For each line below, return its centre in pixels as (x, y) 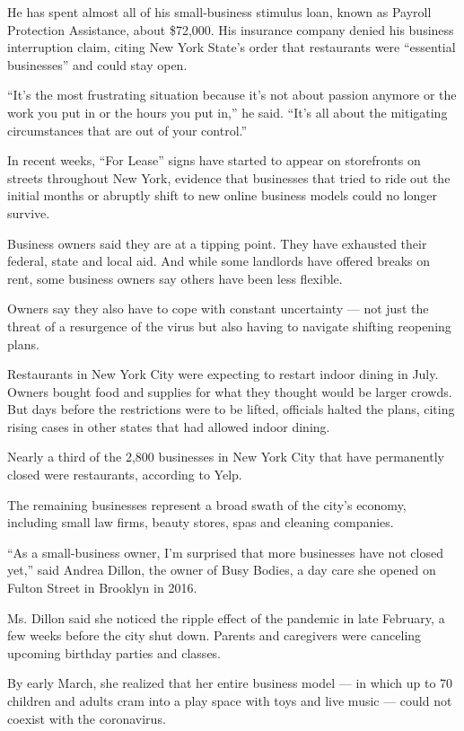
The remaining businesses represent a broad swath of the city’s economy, (207, 504)
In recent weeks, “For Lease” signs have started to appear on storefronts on (214, 160)
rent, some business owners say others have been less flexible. (175, 278)
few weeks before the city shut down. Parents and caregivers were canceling (214, 635)
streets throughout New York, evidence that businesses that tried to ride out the (229, 177)
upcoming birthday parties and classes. (114, 652)
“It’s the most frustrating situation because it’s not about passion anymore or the (232, 95)
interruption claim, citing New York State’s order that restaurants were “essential (232, 47)
